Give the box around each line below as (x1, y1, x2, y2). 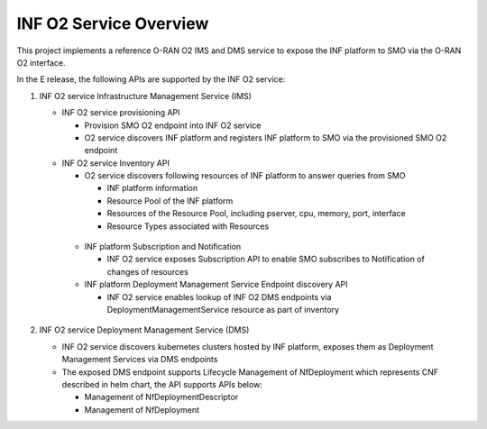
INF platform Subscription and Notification (84, 242, 242, 252)
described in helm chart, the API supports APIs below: (61, 379, 263, 389)
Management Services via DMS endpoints (61, 354, 218, 365)
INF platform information (106, 183, 198, 194)
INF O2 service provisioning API (61, 107, 180, 118)
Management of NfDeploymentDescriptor (84, 392, 239, 403)
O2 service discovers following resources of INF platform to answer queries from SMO (84, 170, 406, 181)
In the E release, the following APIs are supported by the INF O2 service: (16, 74, 286, 85)
